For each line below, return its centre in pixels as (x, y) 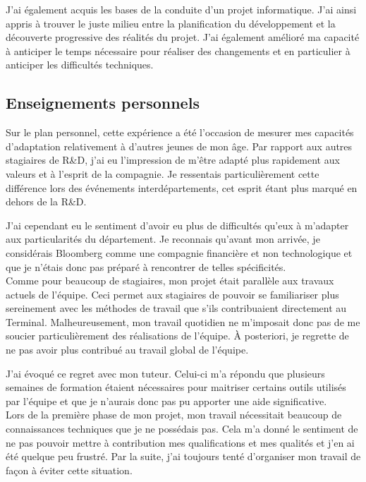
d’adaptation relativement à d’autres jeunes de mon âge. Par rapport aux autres (179, 146)
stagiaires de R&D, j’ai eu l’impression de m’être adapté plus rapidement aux (173, 160)
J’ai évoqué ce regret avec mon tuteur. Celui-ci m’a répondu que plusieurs (165, 373)
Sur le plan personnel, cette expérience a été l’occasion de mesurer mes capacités (180, 132)
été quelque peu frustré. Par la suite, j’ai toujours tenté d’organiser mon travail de (183, 456)
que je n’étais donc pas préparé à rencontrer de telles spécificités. (146, 266)
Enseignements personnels (103, 103)
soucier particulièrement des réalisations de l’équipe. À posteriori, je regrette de (177, 336)
